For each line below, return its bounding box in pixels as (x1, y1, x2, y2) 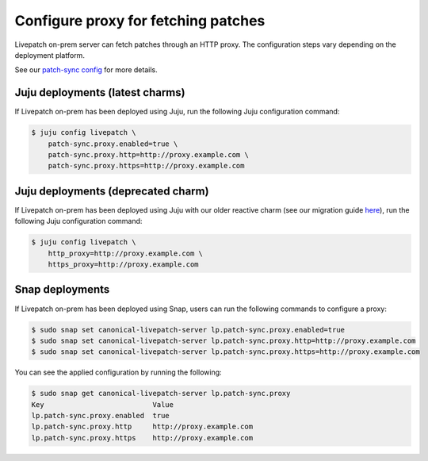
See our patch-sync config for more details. (14, 65, 158, 75)
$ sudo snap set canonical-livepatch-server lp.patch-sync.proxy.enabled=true (31, 325, 345, 334)
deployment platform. (14, 50, 85, 60)
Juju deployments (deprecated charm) (14, 184, 209, 198)
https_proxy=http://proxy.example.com (48, 260, 199, 269)
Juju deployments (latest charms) (14, 86, 185, 99)
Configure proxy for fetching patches (14, 12, 266, 29)
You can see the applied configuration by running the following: (14, 367, 222, 377)
